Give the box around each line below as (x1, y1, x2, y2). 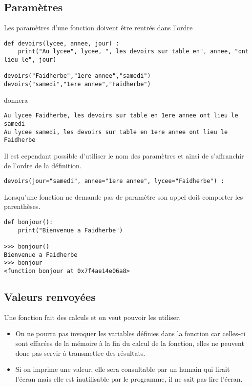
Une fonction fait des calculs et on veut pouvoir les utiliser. (4, 312, 181, 322)
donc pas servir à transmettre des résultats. (15, 347, 146, 358)
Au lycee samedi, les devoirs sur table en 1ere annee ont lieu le (4, 128, 228, 136)
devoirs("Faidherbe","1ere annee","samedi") (4, 72, 151, 80)
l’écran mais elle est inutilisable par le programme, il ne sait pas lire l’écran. (15, 373, 243, 384)
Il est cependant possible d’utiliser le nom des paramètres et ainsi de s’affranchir (4, 150, 244, 160)
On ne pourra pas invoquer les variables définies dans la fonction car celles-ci (15, 328, 246, 339)
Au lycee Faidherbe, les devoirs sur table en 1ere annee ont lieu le (4, 112, 238, 119)
